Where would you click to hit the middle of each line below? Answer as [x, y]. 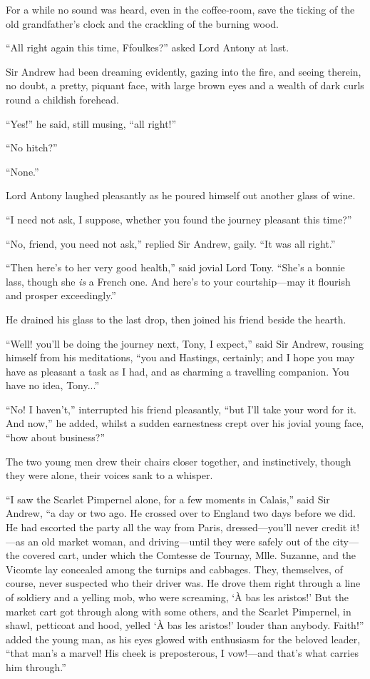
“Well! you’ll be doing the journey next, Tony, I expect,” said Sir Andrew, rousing [185, 343]
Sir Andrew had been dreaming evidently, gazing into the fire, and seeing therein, [184, 71]
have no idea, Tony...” [53, 385]
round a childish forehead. [62, 99]
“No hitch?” [32, 147]
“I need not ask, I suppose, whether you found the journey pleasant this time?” [179, 219]
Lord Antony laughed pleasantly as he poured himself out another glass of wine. [181, 195]
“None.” [22, 171]
